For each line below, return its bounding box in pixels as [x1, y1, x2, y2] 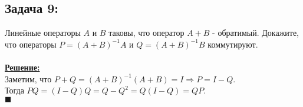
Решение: [5, 61, 40, 73]
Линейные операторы [5, 26, 81, 39]
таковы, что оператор [108, 26, 185, 39]
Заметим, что [5, 72, 52, 85]
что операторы [5, 38, 57, 50]
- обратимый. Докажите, [212, 26, 299, 39]
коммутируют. [208, 38, 258, 50]
